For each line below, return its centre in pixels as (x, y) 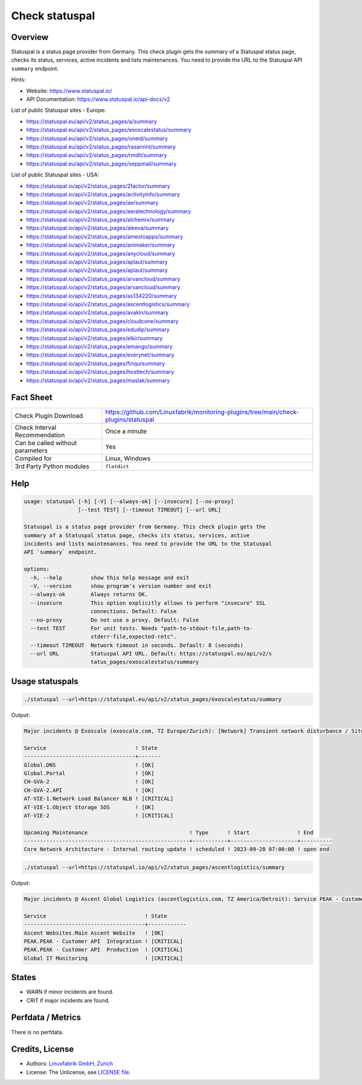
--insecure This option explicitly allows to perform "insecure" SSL (148, 603)
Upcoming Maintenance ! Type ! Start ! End (169, 832)
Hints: (18, 80)
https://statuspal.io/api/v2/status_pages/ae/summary (93, 203)
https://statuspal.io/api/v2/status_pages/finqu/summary (96, 363)
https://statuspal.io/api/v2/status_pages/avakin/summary (97, 313)
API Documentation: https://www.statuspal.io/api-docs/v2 (98, 99)
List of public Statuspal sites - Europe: (59, 110)
